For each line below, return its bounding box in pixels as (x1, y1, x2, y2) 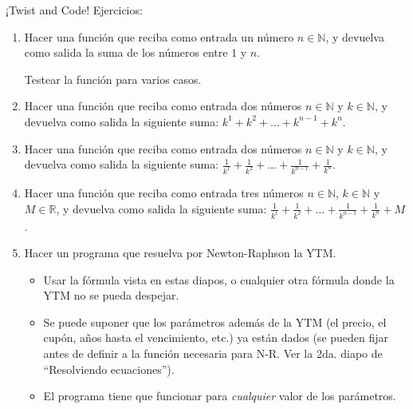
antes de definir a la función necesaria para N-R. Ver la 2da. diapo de (43, 345, 383, 362)
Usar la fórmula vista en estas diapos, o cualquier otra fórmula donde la (43, 271, 395, 288)
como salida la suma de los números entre (24, 44, 228, 61)
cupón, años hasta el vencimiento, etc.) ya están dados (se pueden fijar (43, 329, 389, 346)
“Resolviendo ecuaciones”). (43, 360, 175, 377)
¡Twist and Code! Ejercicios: (6, 2, 143, 18)
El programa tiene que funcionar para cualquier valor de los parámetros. (43, 387, 396, 404)
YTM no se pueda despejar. (43, 287, 179, 304)
